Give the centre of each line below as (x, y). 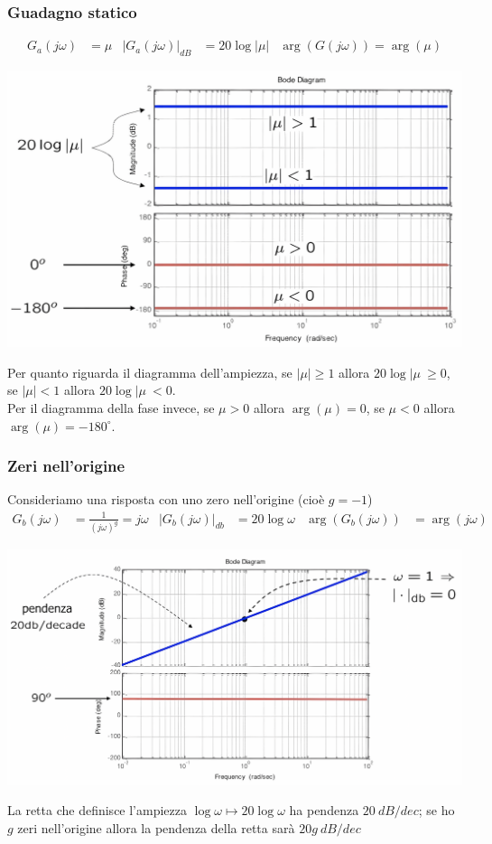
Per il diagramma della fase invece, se (111, 407)
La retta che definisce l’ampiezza (97, 810)
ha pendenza (324, 810)
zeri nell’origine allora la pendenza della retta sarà (156, 827)
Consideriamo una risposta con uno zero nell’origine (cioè (166, 499)
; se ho (436, 810)
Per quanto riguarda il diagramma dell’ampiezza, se (150, 372)
